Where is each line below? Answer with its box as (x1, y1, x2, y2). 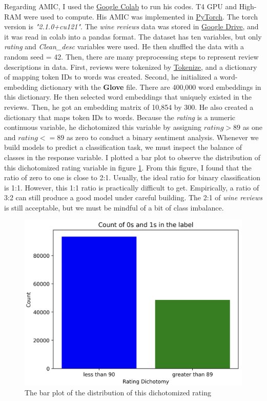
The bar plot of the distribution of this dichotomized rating (25, 387, 211, 398)
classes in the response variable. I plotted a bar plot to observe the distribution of (4, 151, 261, 162)
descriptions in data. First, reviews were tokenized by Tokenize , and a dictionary (4, 61, 257, 72)
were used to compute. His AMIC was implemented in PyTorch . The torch (24, 11, 258, 22)
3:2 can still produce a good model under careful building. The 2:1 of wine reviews (4, 192, 262, 203)
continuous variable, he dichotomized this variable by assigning (4, 122, 202, 132)
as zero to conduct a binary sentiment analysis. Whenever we (66, 131, 259, 142)
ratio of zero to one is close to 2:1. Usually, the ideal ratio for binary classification (4, 172, 260, 183)
